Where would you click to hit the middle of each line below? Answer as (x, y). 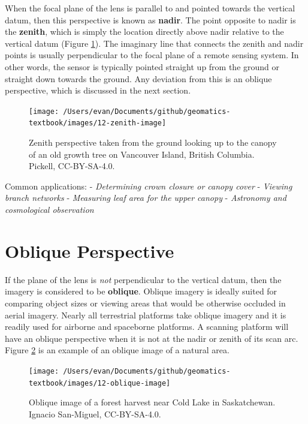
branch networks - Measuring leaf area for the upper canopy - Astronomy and (146, 198)
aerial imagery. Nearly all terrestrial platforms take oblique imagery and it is (146, 315)
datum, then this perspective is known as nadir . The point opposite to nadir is (150, 19)
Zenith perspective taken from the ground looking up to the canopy (153, 142)
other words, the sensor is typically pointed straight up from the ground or (142, 66)
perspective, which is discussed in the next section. (98, 90)
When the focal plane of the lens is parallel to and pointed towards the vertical (150, 8)
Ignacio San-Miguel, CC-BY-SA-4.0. (95, 414)
